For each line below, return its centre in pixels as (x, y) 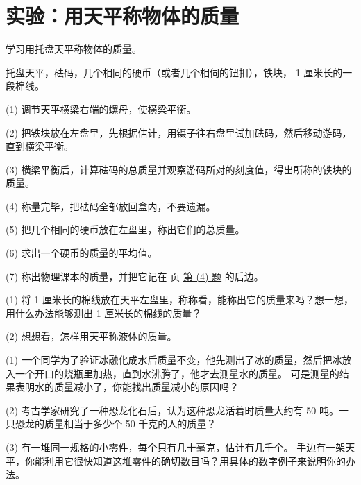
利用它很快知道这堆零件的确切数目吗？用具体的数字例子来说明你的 (195, 460)
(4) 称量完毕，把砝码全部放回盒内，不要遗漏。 (111, 206)
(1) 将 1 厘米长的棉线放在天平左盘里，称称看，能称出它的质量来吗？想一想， (179, 299)
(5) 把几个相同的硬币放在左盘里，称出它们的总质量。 (125, 229)
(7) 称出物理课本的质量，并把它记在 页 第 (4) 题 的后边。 (135, 276)
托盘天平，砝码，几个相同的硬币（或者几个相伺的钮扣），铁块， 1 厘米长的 (174, 72)
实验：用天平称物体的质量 (123, 16)
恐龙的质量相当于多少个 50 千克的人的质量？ (116, 424)
